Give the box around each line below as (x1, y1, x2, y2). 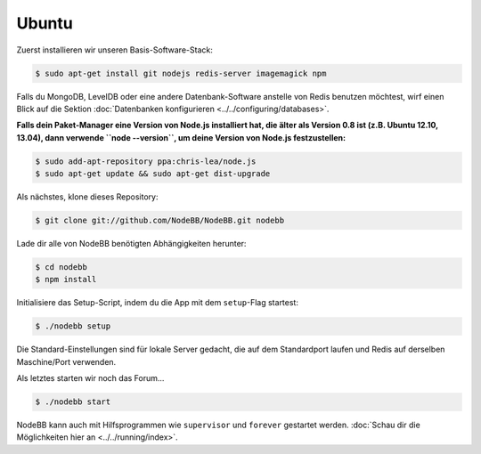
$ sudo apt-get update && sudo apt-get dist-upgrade (35, 169, 271, 179)
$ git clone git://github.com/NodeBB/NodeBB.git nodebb (35, 215, 285, 226)
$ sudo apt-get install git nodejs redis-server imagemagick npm (35, 68, 327, 78)
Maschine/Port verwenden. (16, 356, 117, 367)
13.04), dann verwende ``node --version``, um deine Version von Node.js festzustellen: (16, 132, 346, 142)
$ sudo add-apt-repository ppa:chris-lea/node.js (35, 156, 257, 166)
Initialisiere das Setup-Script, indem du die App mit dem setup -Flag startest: (16, 297, 298, 308)
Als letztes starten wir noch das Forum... (16, 373, 165, 384)
